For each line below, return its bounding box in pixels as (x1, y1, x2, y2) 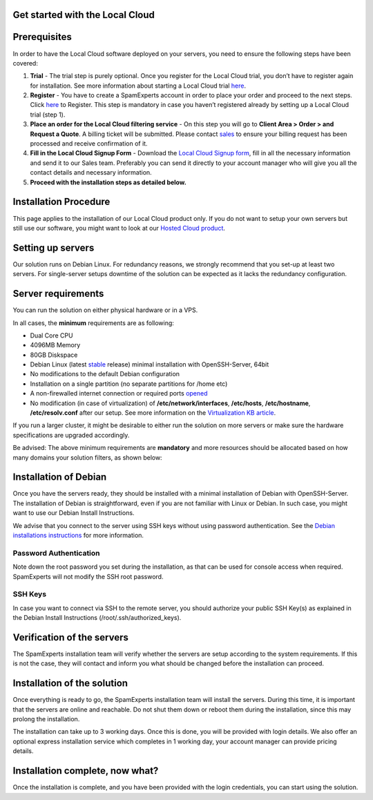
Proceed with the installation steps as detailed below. (30, 178, 186, 186)
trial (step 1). (30, 110, 66, 119)
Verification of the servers (12, 632, 129, 643)
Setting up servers (12, 242, 95, 253)
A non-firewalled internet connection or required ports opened (30, 389, 208, 398)
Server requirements (12, 288, 104, 300)
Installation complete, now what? (12, 765, 159, 777)
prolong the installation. (12, 715, 80, 723)
